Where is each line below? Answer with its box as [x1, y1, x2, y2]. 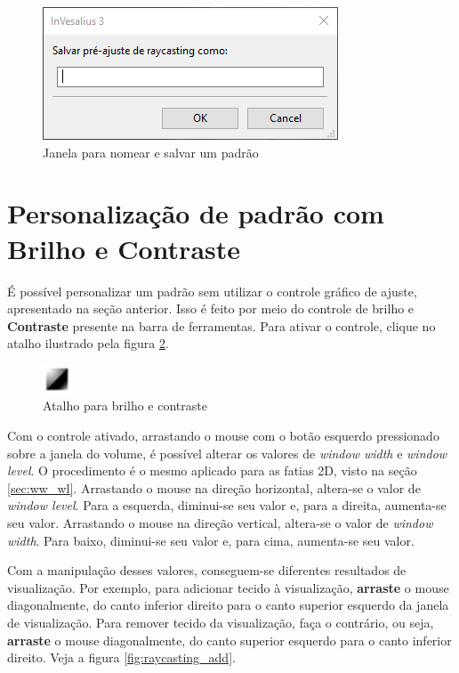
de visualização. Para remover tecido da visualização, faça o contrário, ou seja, [7, 613, 434, 631]
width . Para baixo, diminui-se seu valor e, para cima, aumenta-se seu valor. [7, 531, 415, 549]
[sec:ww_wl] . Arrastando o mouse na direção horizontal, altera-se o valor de [7, 478, 421, 497]
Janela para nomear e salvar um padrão [43, 142, 259, 161]
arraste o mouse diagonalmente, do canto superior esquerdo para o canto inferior [7, 630, 452, 649]
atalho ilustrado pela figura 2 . [7, 334, 169, 353]
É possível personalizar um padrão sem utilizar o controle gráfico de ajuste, [7, 281, 417, 300]
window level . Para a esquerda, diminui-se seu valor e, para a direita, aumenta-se [7, 496, 447, 515]
